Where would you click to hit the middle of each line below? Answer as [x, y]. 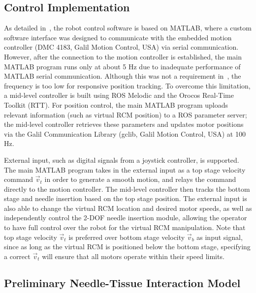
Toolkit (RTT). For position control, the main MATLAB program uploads [116, 104]
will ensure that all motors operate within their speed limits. [133, 256]
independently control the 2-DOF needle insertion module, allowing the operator [126, 218]
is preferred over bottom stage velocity [127, 237]
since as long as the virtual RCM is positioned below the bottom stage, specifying [127, 247]
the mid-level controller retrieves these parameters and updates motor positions [124, 124]
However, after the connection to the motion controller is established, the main [123, 56]
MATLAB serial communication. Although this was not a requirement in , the [123, 76]
